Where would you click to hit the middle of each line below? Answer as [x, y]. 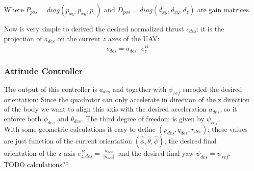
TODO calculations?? [37, 164]
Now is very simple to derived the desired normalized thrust [94, 28]
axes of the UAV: [134, 38]
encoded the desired [212, 89]
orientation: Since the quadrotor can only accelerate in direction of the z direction [127, 99]
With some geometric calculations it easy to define [80, 128]
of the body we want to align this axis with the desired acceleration [105, 109]
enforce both [23, 118]
